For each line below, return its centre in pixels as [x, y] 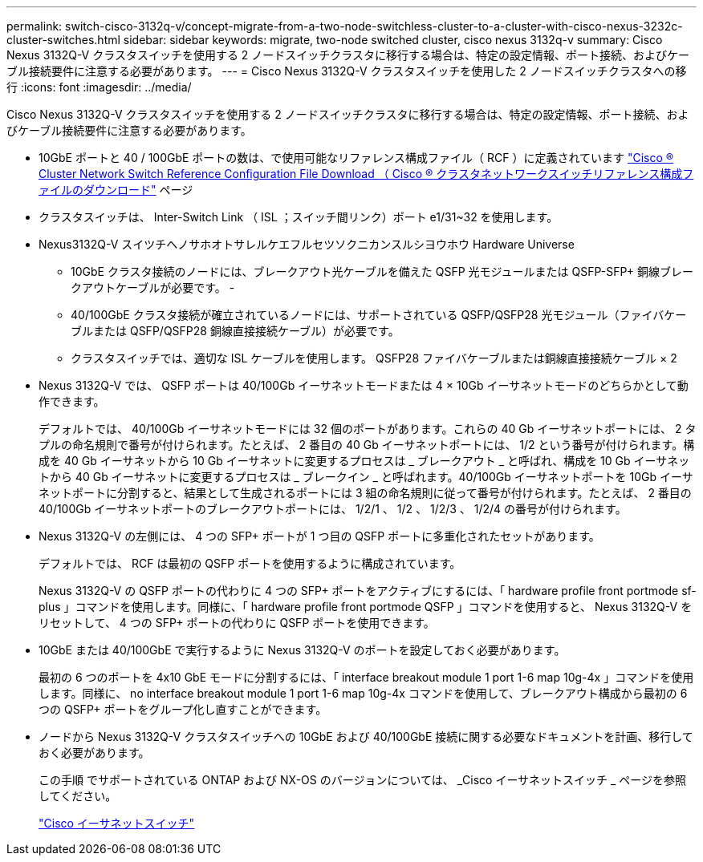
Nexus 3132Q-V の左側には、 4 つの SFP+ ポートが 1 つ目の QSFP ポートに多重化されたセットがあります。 [319, 536]
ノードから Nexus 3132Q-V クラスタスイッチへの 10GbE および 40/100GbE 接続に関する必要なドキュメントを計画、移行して [366, 737]
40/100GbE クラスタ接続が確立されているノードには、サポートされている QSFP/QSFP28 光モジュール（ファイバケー [379, 315]
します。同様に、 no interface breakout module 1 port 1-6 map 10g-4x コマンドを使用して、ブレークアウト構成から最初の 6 [363, 693]
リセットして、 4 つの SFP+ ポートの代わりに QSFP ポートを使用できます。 [237, 623]
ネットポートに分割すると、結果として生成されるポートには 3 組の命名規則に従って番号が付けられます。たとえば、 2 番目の [365, 493]
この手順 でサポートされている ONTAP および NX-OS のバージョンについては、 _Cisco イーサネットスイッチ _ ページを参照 [363, 780]
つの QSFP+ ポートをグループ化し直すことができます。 [183, 709]
